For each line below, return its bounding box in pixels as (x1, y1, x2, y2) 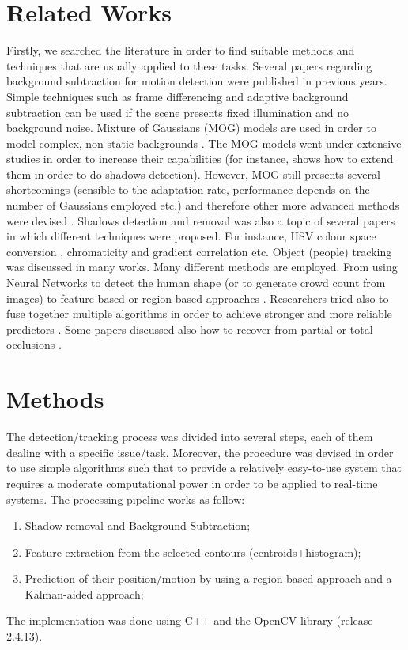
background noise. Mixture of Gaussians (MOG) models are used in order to (6, 119, 376, 136)
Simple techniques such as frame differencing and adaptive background (6, 88, 349, 104)
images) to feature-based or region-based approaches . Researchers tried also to (6, 289, 389, 306)
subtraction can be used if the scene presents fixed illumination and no (6, 104, 349, 120)
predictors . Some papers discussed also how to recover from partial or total (6, 320, 373, 337)
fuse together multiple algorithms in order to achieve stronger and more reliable (6, 305, 392, 322)
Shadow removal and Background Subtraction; (25, 517, 251, 534)
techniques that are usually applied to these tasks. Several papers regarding (6, 57, 372, 74)
